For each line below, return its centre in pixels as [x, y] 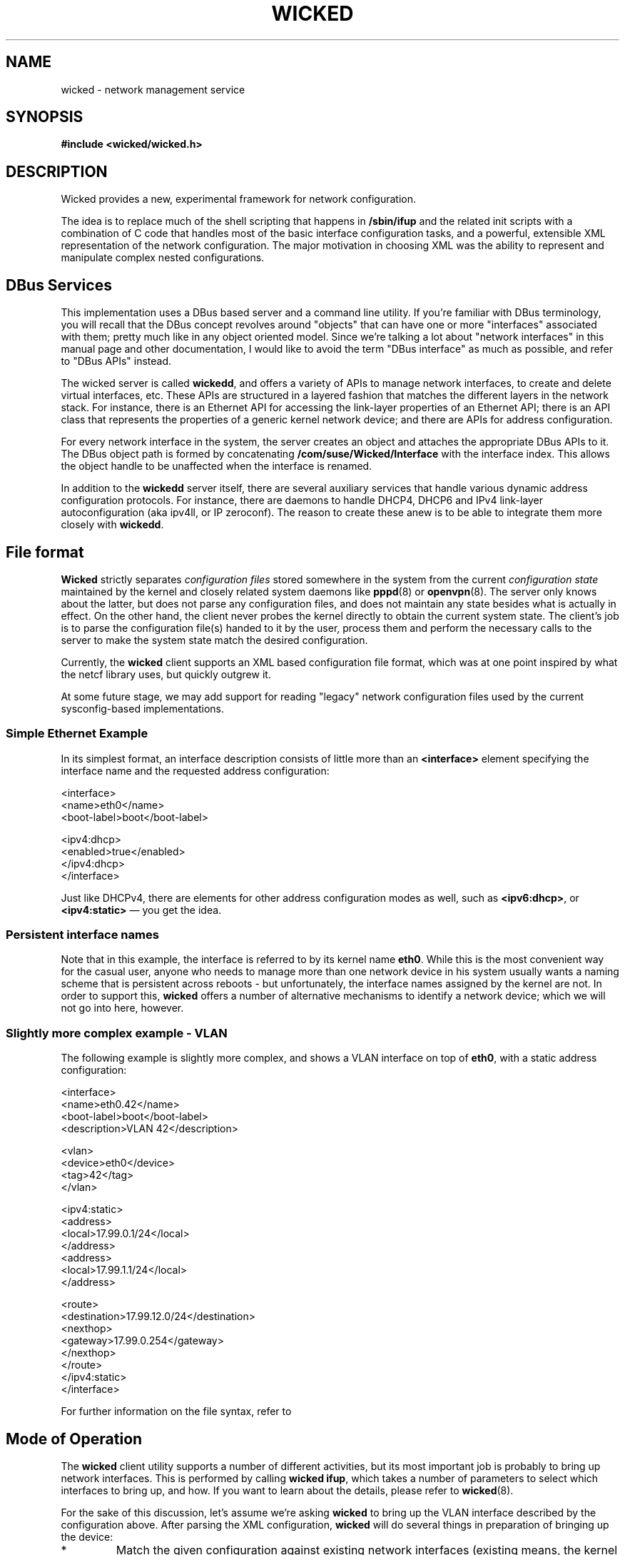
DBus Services [59, 285]
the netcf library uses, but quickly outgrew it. [166, 674]
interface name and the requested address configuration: [195, 770]
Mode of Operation [74, 1439]
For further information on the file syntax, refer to [176, 1411]
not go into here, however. [122, 1008]
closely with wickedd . [112, 525]
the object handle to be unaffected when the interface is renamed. [217, 466]
